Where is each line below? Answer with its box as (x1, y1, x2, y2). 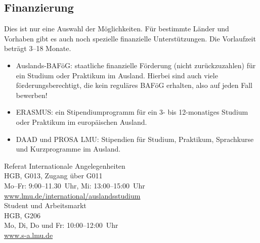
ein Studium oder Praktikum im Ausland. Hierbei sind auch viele (16, 70, 218, 80)
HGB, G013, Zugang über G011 (4, 170, 103, 181)
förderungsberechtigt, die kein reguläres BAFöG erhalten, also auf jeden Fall (16, 80, 252, 90)
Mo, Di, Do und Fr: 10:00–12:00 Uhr (4, 220, 118, 230)
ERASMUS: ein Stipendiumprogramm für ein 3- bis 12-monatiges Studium (16, 107, 248, 117)
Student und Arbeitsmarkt (4, 200, 86, 211)
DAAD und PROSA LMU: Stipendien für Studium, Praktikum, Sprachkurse (16, 133, 254, 144)
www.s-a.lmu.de (4, 229, 53, 240)
